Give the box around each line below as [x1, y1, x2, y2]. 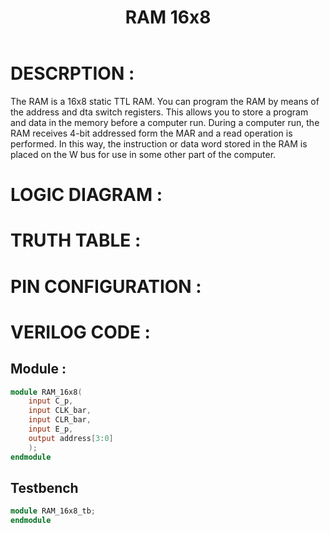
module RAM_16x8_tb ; [10, 506, 97, 516]
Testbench [10, 479, 79, 496]
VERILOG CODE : [10, 321, 151, 343]
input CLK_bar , [28, 406, 92, 416]
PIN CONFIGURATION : [10, 275, 202, 298]
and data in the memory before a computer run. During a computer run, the [10, 116, 320, 128]
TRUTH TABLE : [10, 229, 142, 252]
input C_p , [28, 396, 74, 406]
